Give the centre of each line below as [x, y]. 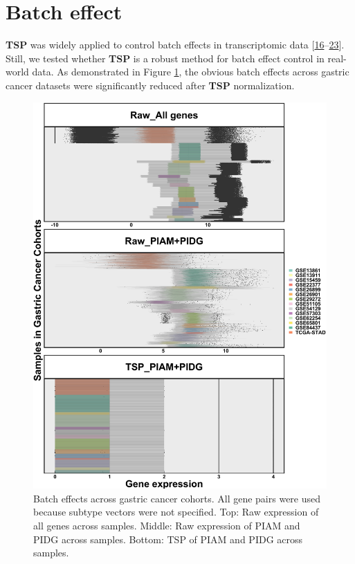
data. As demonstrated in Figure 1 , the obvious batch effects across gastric [191, 72]
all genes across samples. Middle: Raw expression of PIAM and [167, 526]
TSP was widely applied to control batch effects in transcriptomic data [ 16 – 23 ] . [175, 45]
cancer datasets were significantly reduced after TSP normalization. [150, 85]
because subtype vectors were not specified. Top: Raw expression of [176, 512]
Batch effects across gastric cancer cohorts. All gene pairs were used [177, 498]
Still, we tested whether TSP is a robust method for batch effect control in [165, 58]
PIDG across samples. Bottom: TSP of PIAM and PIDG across [168, 539]
